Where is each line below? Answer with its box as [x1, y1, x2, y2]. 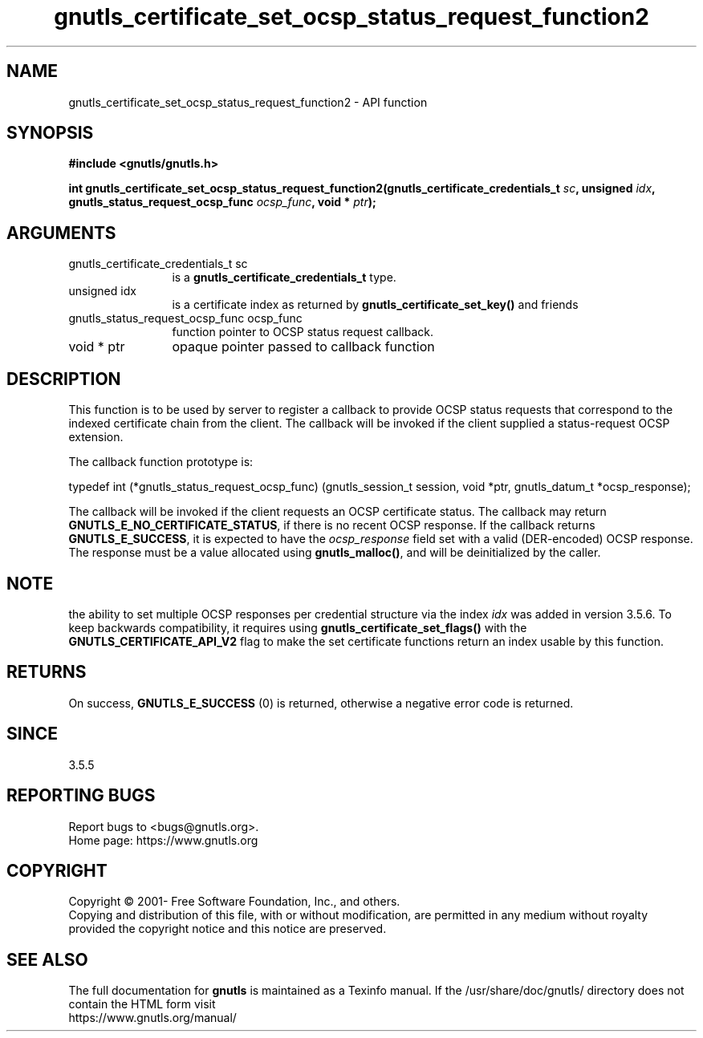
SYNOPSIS [6, 123, 94, 144]
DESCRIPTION [6, 368, 121, 389]
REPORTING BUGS [6, 785, 156, 806]
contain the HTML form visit [68, 997, 216, 1012]
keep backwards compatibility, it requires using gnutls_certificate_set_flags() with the [68, 620, 527, 635]
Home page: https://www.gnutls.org [68, 833, 258, 847]
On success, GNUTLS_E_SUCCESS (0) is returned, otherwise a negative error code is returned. [68, 695, 574, 710]
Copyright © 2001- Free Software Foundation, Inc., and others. [68, 894, 400, 909]
